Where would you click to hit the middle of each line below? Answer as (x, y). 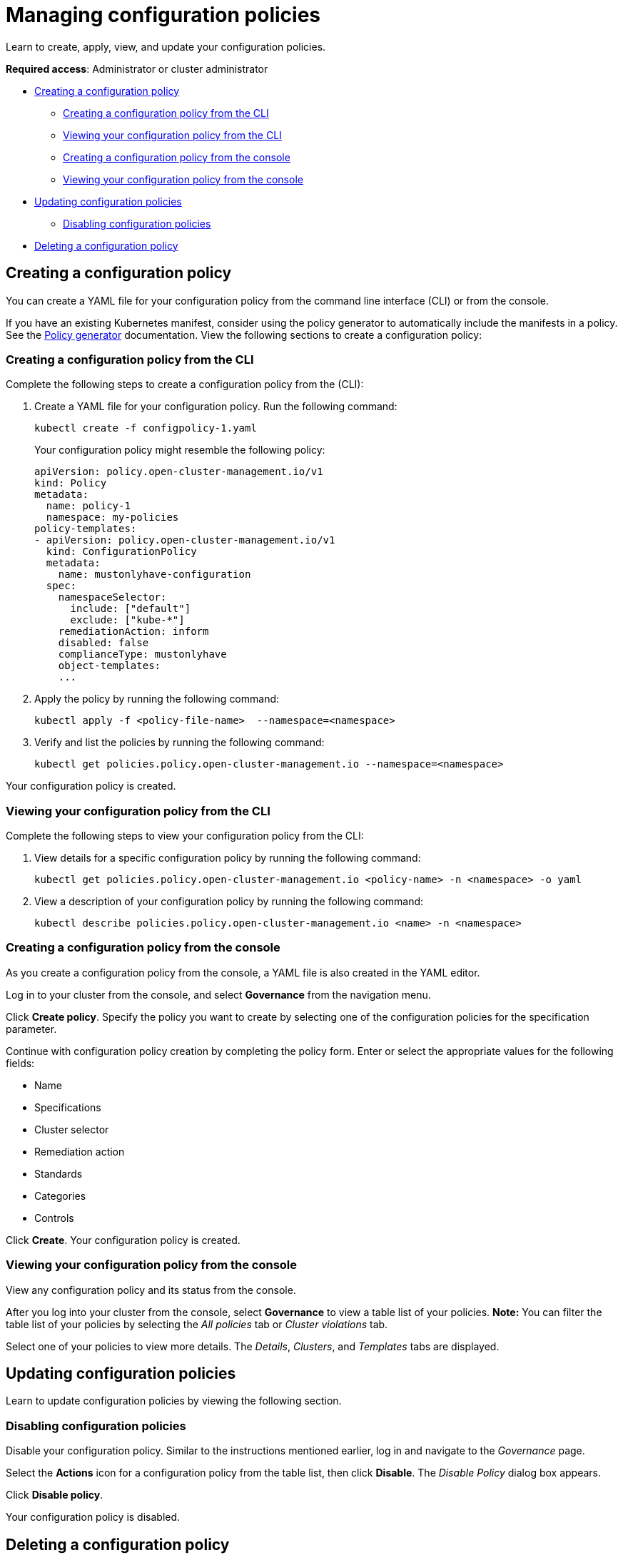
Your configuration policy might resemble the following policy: (180, 450)
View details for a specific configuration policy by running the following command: (228, 858)
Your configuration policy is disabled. (93, 1517)
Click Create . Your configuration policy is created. (123, 1240)
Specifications (68, 1107)
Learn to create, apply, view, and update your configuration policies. (166, 46)
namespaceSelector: (112, 597)
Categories (60, 1195)
